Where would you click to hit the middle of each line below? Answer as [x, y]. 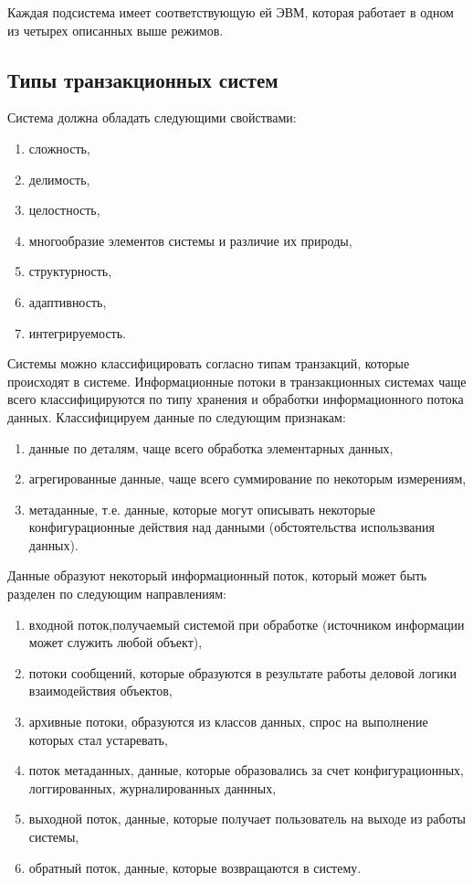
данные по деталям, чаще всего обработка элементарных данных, [211, 447]
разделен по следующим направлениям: [117, 594]
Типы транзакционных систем [143, 79]
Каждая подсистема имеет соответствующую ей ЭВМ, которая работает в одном [231, 12]
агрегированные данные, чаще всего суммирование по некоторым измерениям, [247, 479]
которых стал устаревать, [98, 739]
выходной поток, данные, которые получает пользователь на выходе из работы [247, 819]
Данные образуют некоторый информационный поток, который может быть [217, 575]
